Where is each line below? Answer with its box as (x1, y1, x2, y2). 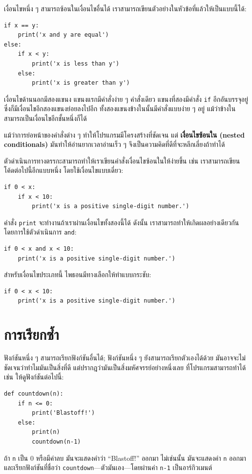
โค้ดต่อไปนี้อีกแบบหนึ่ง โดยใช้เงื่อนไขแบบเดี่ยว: (4, 165, 124, 175)
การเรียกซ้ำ (4, 324, 59, 344)
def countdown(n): (4, 390, 63, 397)
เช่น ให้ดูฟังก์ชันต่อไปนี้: (4, 372, 64, 382)
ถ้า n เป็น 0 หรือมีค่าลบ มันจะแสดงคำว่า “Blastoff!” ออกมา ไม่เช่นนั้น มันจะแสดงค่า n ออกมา (4, 452, 246, 463)
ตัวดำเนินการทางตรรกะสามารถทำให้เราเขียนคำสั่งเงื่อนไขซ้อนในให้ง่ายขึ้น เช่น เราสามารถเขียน (4, 155, 240, 166)
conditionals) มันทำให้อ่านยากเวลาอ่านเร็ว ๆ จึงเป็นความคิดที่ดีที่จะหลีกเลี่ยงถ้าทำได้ (4, 139, 225, 149)
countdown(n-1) (32, 438, 81, 445)
